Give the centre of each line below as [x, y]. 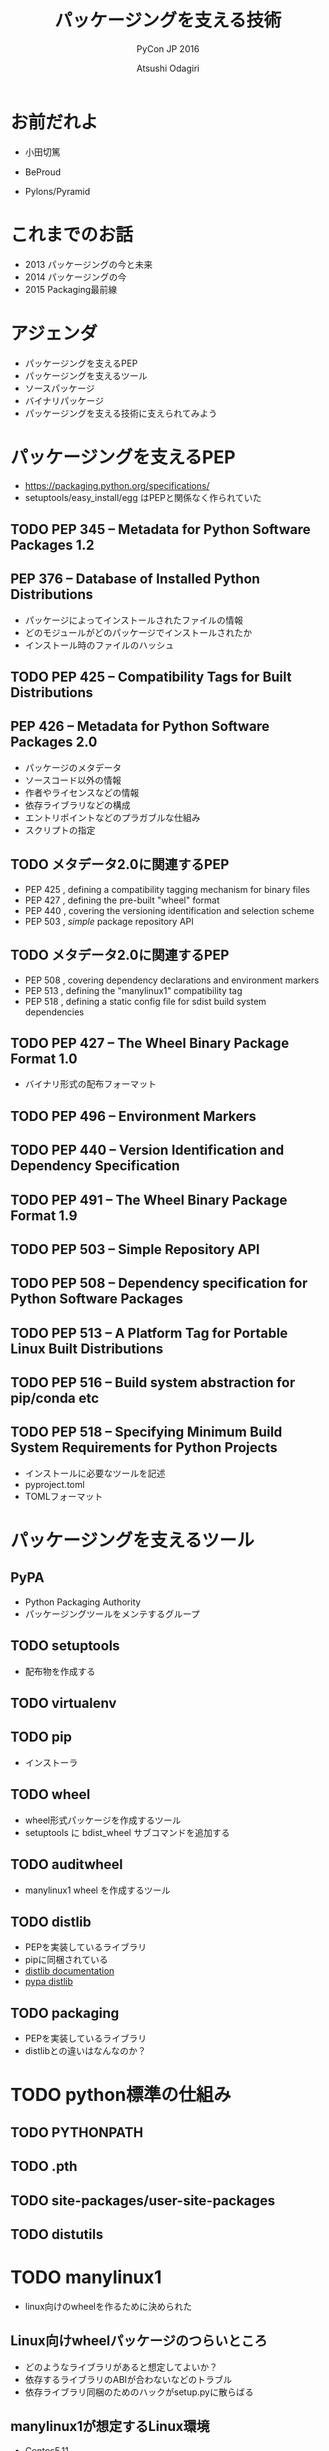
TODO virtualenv [63, 1703]
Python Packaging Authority [83, 1602]
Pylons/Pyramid [57, 191]
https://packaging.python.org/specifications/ [117, 485]
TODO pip [41, 1737]
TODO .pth [44, 2166]
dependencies [54, 1012]
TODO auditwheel [66, 1864]
